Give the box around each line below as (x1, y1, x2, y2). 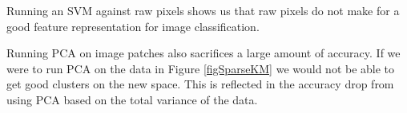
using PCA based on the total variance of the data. (6, 91, 258, 107)
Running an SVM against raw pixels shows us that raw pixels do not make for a (6, 2, 400, 18)
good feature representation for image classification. (6, 18, 260, 34)
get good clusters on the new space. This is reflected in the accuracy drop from (6, 76, 394, 92)
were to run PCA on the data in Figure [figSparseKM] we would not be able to (6, 60, 395, 76)
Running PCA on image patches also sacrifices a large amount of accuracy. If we (6, 45, 401, 61)
